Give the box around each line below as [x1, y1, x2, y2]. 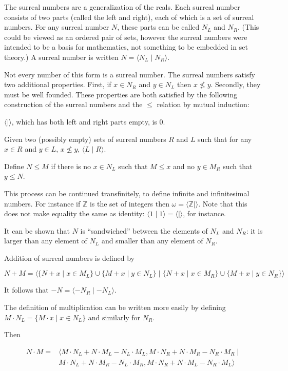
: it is [246, 225, 263, 236]
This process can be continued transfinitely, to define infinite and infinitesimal [4, 188, 249, 198]
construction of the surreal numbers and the [4, 99, 143, 110]
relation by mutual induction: [157, 99, 249, 110]
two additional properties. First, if [4, 79, 111, 90]
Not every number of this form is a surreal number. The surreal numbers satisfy [4, 69, 255, 79]
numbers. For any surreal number [4, 22, 109, 32]
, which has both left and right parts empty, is [11, 116, 157, 127]
